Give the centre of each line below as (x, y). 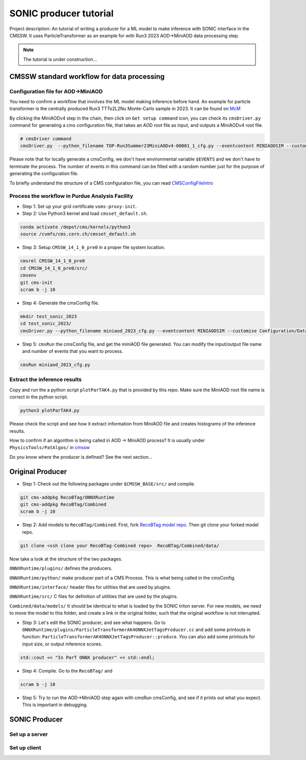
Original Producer (38, 471)
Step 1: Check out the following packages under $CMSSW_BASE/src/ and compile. (109, 484)
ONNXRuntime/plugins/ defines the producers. (61, 568)
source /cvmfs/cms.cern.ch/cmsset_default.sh (78, 234)
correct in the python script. (39, 397)
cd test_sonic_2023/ (46, 324)
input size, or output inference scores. (62, 644)
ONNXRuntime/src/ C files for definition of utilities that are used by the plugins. (94, 596)
